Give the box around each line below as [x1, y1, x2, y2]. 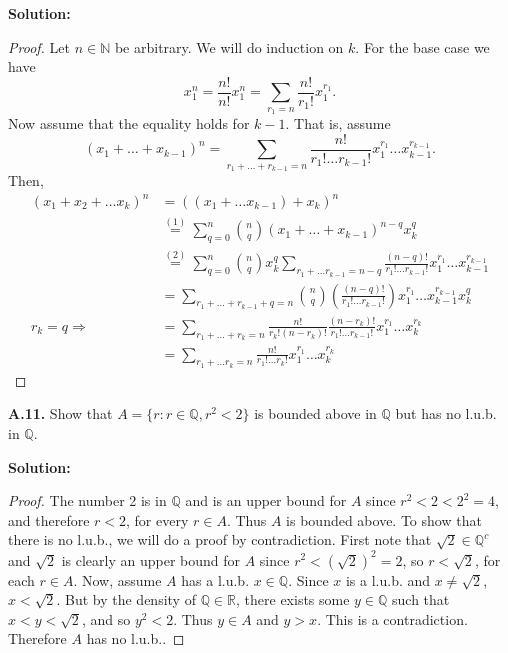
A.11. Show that [8, 403, 113, 424]
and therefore [8, 509, 90, 530]
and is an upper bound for [185, 490, 347, 511]
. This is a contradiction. [317, 608, 468, 629]
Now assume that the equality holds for [8, 113, 250, 134]
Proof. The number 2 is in [8, 490, 167, 511]
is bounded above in [254, 403, 377, 424]
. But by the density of [56, 589, 196, 610]
